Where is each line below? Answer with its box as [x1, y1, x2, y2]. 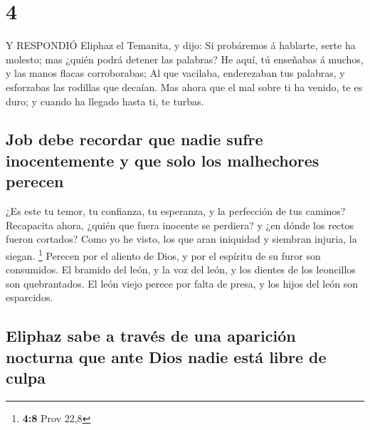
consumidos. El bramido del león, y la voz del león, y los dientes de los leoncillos [6, 262, 356, 277]
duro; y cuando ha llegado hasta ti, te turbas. [6, 93, 204, 108]
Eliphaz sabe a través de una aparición [6, 325, 296, 347]
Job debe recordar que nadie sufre [6, 128, 263, 150]
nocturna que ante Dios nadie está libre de [6, 345, 327, 367]
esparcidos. [6, 290, 53, 305]
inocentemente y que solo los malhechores [6, 149, 319, 171]
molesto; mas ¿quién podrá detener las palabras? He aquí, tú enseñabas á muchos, [6, 51, 364, 66]
